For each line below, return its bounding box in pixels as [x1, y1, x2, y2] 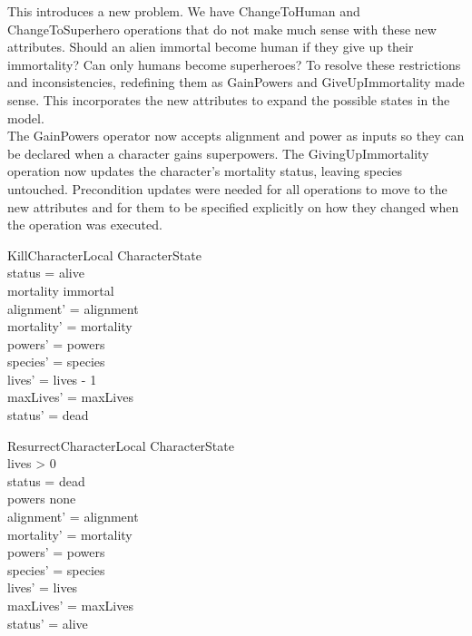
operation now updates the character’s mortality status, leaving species [7, 161, 402, 181]
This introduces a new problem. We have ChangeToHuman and [7, 2, 360, 20]
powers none [7, 489, 76, 508]
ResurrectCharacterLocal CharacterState [7, 435, 234, 455]
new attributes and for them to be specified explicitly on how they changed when [7, 197, 459, 216]
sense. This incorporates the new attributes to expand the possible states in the [7, 90, 450, 109]
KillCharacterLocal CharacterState [7, 245, 202, 264]
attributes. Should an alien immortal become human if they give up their [7, 37, 414, 56]
